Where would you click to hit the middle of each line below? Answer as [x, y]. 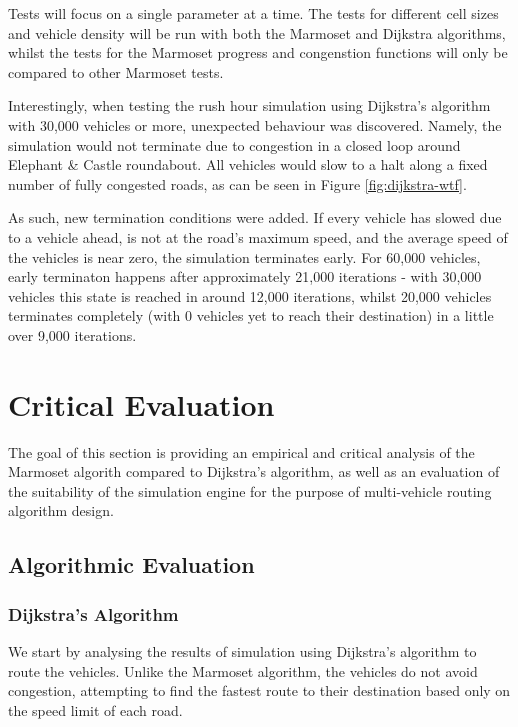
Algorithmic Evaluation [131, 564]
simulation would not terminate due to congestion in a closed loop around [234, 144]
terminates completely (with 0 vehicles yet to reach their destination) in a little [251, 315]
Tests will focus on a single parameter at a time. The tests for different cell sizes [253, 13]
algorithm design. [61, 510]
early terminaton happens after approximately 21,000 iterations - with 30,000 [245, 276]
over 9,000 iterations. [72, 334]
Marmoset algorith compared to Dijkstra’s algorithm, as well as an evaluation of [254, 471]
